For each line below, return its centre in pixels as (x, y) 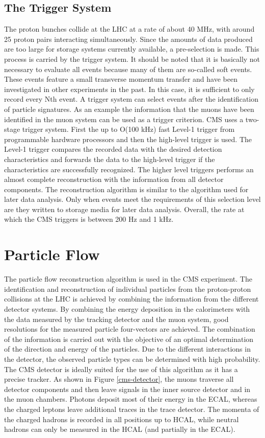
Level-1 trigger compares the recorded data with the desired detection (113, 149)
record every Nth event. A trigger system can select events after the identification (131, 99)
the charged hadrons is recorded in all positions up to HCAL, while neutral (122, 419)
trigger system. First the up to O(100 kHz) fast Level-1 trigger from (128, 129)
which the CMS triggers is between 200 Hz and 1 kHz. (89, 219)
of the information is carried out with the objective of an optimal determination (129, 339)
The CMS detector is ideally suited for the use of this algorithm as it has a (121, 369)
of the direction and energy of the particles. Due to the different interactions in (127, 349)
